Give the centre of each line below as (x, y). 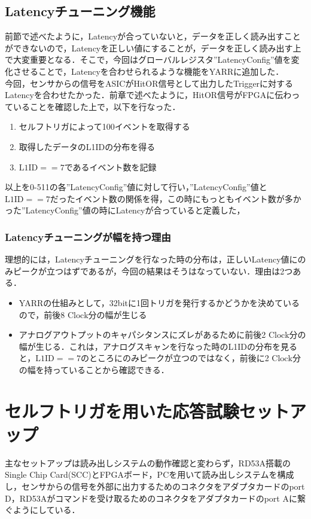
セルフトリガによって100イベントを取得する (104, 126)
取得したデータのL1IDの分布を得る (87, 146)
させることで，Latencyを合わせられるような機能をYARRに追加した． (148, 71)
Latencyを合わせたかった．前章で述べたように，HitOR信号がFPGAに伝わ (148, 95)
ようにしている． (46, 510)
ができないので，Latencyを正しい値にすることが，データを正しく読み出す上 (153, 48)
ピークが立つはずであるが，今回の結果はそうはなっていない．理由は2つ (153, 271)
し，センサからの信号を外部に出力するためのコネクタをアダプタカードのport (155, 486)
